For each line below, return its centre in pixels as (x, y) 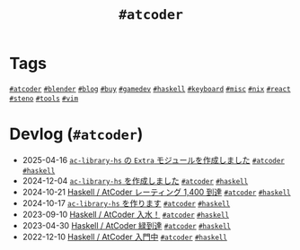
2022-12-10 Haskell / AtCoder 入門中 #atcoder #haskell (124, 237)
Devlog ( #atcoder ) (76, 134)
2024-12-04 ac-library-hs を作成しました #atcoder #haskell (135, 180)
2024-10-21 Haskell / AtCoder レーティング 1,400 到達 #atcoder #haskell (156, 192)
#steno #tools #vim (44, 99)
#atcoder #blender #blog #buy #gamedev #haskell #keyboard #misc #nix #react (150, 89)
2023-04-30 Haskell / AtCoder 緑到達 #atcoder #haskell (127, 225)
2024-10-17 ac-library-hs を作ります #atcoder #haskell (126, 203)
